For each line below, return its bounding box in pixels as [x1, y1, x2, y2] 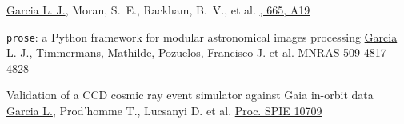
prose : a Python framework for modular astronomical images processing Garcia [6, 28, 398, 45]
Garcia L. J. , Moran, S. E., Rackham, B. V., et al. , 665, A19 [6, 2, 310, 18]
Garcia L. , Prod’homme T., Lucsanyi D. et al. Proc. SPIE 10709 [6, 102, 322, 119]
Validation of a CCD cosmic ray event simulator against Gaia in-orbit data [6, 86, 374, 103]
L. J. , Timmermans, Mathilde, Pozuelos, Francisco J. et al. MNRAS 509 [6, 44, 361, 61]
